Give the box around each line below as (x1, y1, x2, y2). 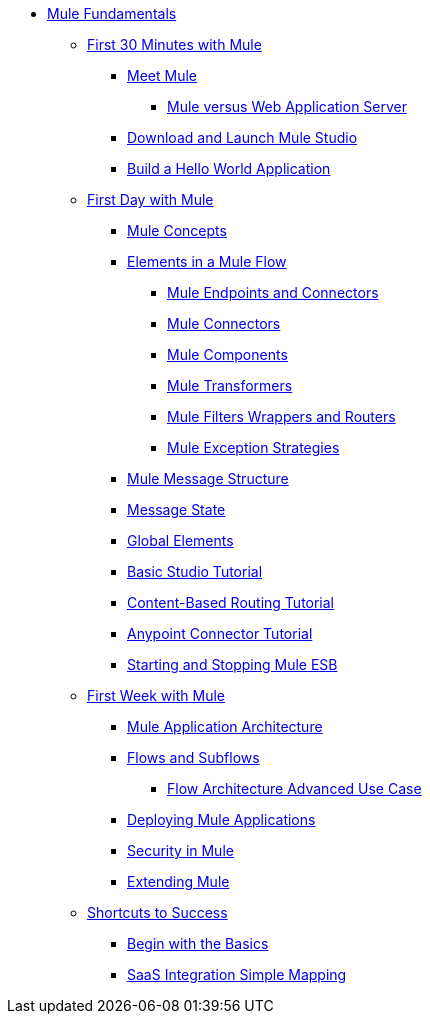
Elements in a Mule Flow (127, 253, 287, 270)
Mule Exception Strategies (167, 439, 340, 456)
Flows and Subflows (127, 749, 260, 766)
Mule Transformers (167, 377, 293, 394)
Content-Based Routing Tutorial (127, 594, 335, 611)
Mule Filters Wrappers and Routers (167, 408, 396, 425)
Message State (127, 501, 226, 518)
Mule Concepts (127, 222, 227, 239)
